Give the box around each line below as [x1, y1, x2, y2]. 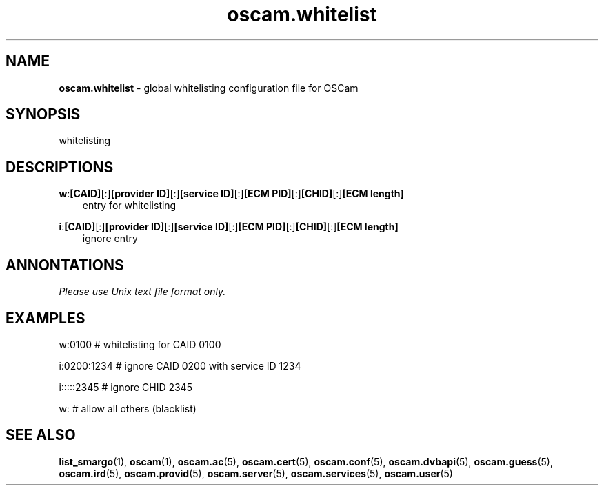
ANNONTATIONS [6, 256, 124, 274]
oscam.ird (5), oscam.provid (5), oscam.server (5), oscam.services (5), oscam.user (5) [59, 467, 453, 479]
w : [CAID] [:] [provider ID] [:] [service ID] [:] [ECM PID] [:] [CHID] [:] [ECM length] [59, 188, 404, 200]
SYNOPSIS [6, 106, 81, 123]
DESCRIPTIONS [6, 158, 114, 176]
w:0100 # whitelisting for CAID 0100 [59, 338, 221, 350]
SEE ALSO [6, 426, 76, 444]
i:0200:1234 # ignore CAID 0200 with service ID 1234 [59, 359, 301, 372]
